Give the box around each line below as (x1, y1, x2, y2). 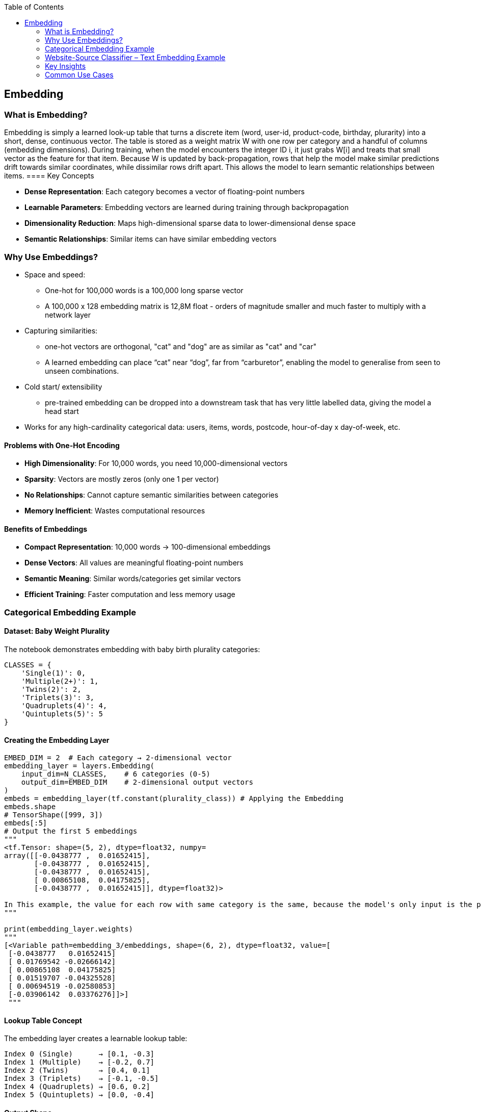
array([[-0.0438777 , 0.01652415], (4, 851, 150, 860)
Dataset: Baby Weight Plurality (4, 627, 110, 636)
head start (45, 406, 79, 416)
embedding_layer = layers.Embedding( (4, 762, 155, 770)
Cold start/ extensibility (24, 382, 102, 391)
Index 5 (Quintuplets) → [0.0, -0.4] (4, 1091, 155, 1099)
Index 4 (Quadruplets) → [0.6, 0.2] (4, 1082, 150, 1091)
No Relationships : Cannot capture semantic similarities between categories (24, 490, 279, 500)
